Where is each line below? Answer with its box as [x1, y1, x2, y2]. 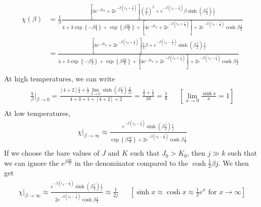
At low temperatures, [4, 107, 71, 118]
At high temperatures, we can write [4, 73, 115, 84]
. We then [218, 157, 249, 168]
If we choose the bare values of [4, 147, 100, 158]
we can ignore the [4, 157, 59, 168]
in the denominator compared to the [75, 157, 188, 168]
